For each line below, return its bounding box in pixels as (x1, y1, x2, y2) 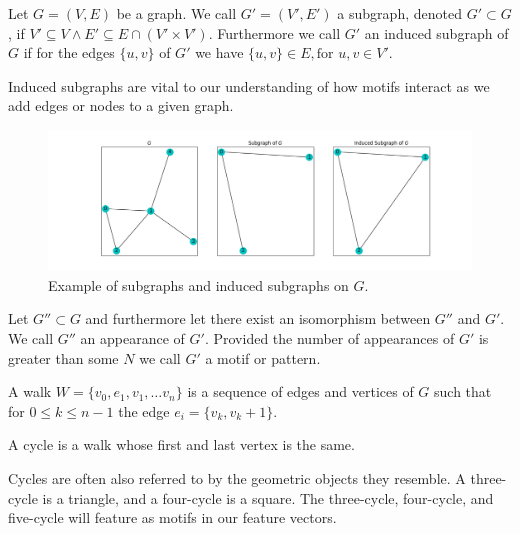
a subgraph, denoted (337, 3, 462, 23)
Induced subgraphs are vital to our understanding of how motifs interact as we (8, 75, 490, 96)
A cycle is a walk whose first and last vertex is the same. (8, 434, 355, 455)
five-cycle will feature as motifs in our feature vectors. (8, 507, 337, 528)
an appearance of (80, 327, 185, 348)
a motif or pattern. (205, 347, 321, 368)
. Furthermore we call (208, 22, 341, 43)
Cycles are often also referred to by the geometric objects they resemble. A (8, 467, 466, 488)
